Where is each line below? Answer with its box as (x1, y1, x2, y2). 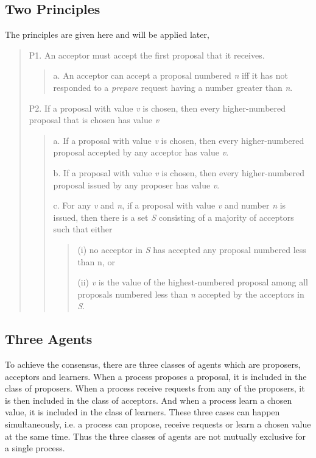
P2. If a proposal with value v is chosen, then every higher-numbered (29, 101, 286, 114)
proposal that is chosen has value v (29, 113, 160, 126)
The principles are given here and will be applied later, (5, 28, 209, 41)
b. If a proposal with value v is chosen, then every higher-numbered (53, 166, 305, 179)
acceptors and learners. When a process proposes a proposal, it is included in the (5, 370, 307, 382)
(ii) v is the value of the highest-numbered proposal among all (77, 276, 308, 288)
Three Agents (5, 329, 93, 348)
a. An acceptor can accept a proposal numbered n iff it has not (53, 69, 288, 82)
